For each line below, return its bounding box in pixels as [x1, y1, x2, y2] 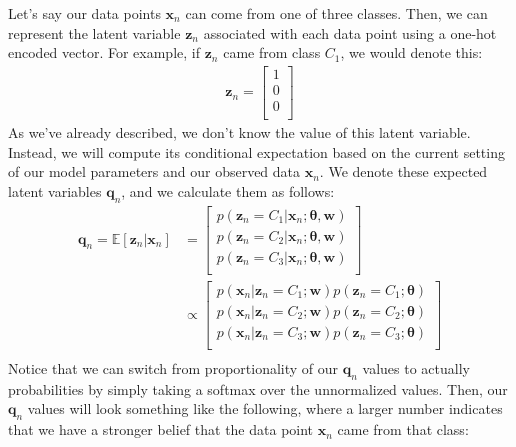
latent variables [8, 180, 102, 201]
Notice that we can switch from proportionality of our [8, 357, 339, 378]
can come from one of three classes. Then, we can [185, 3, 488, 23]
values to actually [362, 357, 470, 378]
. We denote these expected [319, 161, 488, 182]
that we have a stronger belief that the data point [8, 419, 314, 440]
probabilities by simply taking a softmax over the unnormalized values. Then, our [8, 378, 508, 399]
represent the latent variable [8, 22, 181, 43]
